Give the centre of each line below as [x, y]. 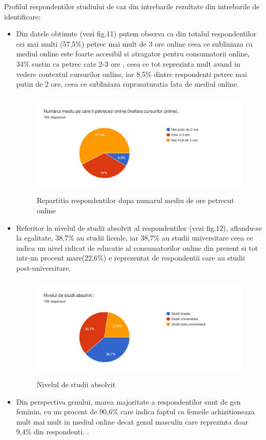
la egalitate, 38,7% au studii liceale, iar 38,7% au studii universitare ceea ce [135, 238]
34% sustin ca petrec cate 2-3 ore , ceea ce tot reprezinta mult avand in [128, 63]
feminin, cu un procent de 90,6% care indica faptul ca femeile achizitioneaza [135, 412]
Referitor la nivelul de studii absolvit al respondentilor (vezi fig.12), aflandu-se [139, 227]
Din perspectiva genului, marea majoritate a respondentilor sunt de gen [128, 401]
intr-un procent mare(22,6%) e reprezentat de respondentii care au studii [130, 258]
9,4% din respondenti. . [53, 432]
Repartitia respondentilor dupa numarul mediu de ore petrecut [135, 200]
